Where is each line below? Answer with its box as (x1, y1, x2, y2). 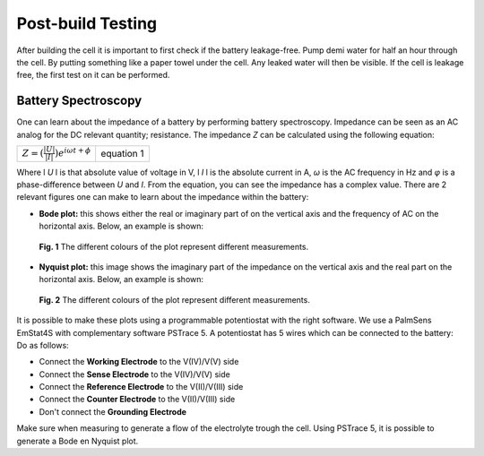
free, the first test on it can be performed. (16, 70, 170, 81)
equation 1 (100, 148, 144, 160)
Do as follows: (16, 340, 69, 350)
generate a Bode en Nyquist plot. (16, 435, 139, 446)
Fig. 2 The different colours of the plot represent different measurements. (39, 294, 311, 305)
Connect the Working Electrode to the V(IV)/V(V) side (39, 357, 239, 367)
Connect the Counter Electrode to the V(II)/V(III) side (39, 394, 236, 405)
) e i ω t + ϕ (54, 145, 91, 159)
